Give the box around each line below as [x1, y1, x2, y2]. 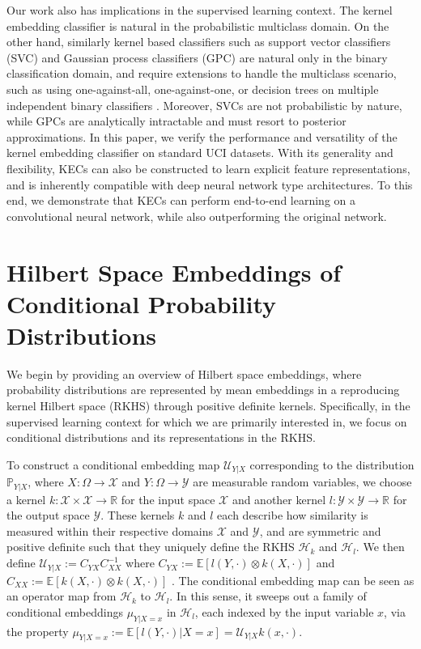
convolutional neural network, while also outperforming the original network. [6, 207, 387, 224]
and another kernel [232, 490, 326, 507]
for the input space [121, 490, 215, 507]
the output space [6, 507, 90, 524]
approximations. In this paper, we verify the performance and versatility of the [6, 128, 398, 145]
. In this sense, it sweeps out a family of [169, 587, 367, 604]
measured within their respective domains [6, 522, 214, 539]
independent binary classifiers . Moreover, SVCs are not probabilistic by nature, [6, 96, 402, 113]
